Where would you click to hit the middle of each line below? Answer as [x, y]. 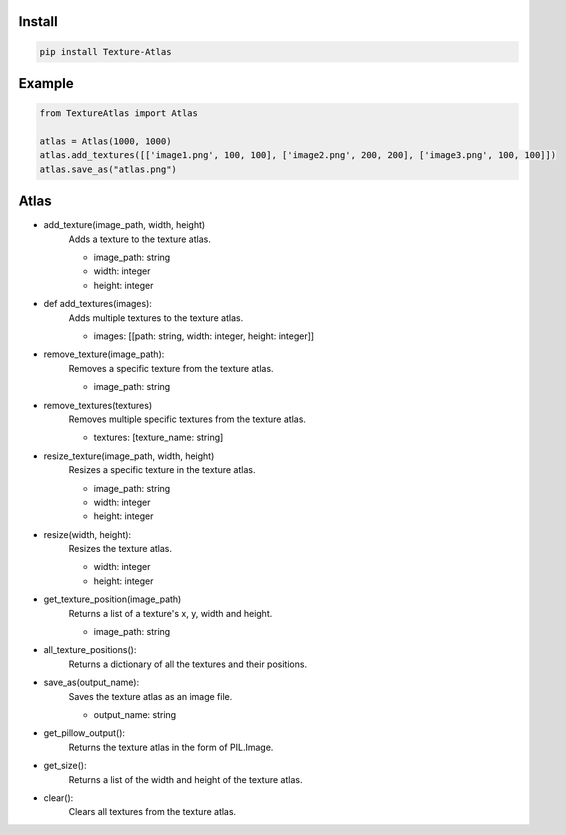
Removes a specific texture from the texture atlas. [171, 368]
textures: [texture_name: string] [158, 437]
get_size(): [65, 766]
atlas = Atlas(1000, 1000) [105, 141]
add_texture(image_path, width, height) [124, 225]
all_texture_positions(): [90, 650]
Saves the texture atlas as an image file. [150, 696]
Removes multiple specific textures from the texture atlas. [187, 419]
